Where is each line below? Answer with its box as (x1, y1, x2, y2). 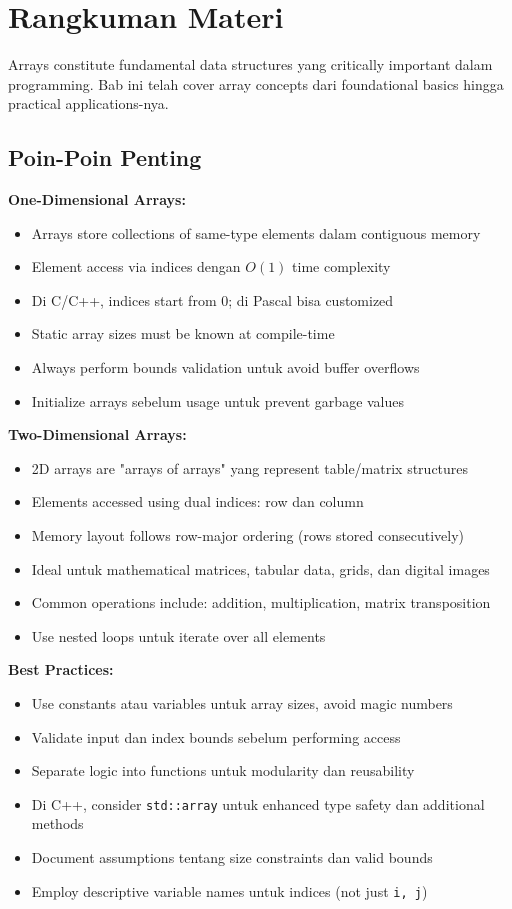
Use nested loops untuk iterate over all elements (31, 625, 326, 646)
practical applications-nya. (8, 93, 169, 114)
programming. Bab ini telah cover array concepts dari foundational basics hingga (8, 73, 504, 94)
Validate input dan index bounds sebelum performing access (31, 726, 401, 747)
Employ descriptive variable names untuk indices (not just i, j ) (31, 880, 428, 901)
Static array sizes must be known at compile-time (31, 323, 335, 344)
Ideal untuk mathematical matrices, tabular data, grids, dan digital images (31, 558, 490, 579)
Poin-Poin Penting (8, 142, 202, 173)
